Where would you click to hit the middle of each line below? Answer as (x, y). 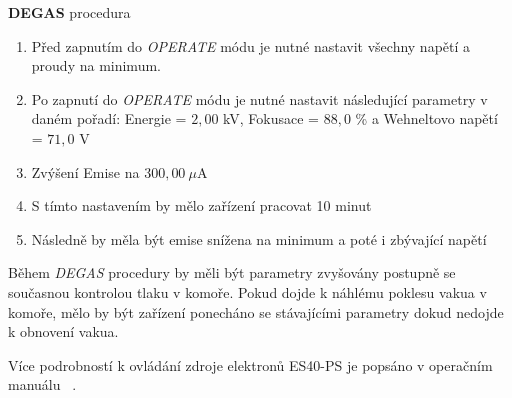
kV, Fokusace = (271, 118)
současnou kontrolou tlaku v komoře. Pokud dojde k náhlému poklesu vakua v (247, 291)
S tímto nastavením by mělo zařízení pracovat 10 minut (201, 205)
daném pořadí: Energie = (109, 118)
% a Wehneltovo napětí (426, 118)
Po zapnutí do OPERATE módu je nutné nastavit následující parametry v (259, 98)
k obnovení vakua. (63, 331)
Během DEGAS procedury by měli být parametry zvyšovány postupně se (232, 272)
